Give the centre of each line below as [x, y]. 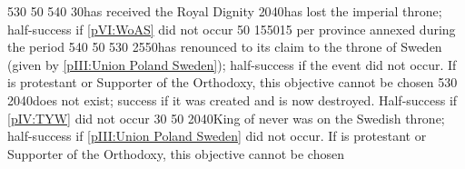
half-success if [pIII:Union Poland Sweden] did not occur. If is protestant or [217, 136]
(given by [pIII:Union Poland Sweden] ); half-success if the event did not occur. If [232, 64]
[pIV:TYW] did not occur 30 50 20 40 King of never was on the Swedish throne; [226, 118]
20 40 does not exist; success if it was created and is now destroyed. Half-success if [232, 99]
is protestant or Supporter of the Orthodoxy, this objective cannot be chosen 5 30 [232, 82]
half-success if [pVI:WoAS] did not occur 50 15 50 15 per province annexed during [232, 29]
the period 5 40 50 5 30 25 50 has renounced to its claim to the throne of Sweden [225, 47]
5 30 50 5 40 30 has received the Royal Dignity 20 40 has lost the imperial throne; [225, 11]
